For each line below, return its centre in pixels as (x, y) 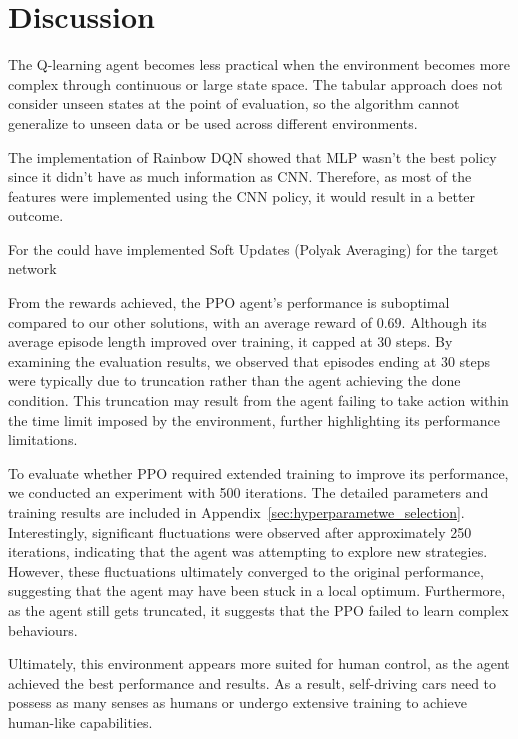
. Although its (444, 321)
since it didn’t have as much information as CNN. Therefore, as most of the (240, 176)
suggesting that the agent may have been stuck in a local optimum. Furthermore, (257, 590)
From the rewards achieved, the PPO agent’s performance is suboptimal (229, 302)
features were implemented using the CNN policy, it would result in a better (242, 195)
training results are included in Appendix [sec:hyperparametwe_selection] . (236, 512)
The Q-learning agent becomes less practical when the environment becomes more (259, 64)
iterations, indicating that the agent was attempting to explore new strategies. (248, 551)
